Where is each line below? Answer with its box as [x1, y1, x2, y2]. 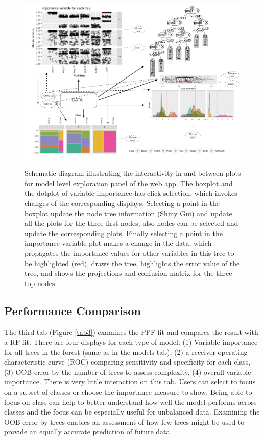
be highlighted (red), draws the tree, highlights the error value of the [25, 257, 240, 268]
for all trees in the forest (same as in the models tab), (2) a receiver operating [4, 346, 248, 357]
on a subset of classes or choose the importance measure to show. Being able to [4, 386, 252, 397]
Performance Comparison [4, 302, 141, 318]
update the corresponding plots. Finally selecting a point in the [25, 227, 223, 238]
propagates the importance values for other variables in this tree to [25, 247, 234, 258]
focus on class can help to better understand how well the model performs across [4, 396, 257, 407]
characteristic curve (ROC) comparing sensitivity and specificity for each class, [4, 356, 251, 367]
